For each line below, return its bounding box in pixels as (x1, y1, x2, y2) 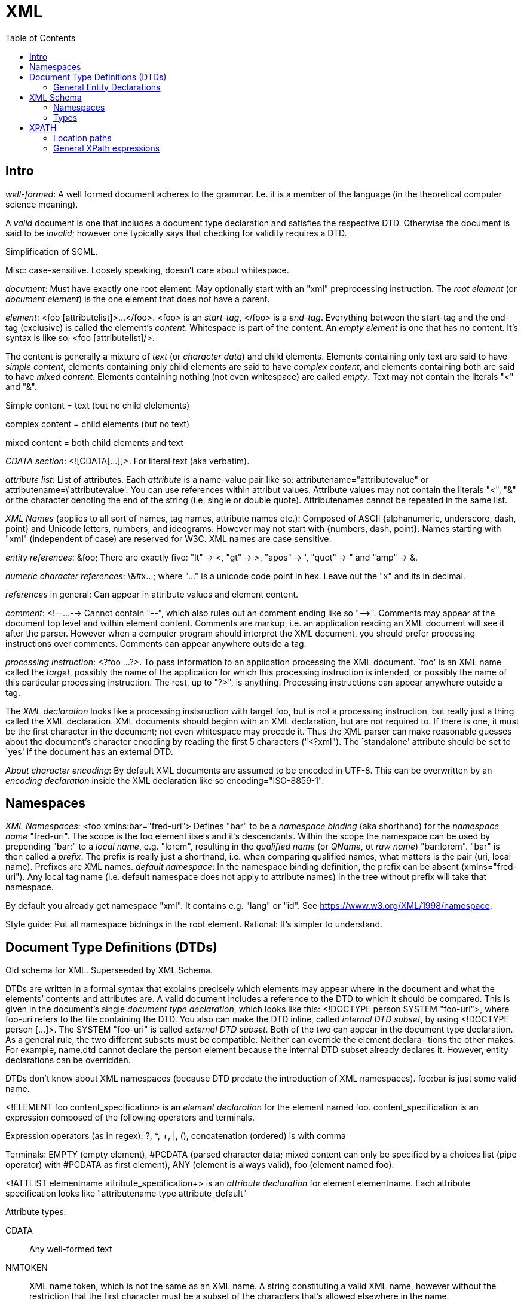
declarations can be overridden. (5, 1055, 131, 1065)
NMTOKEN (5, 1262, 48, 1273)
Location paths (53, 132, 112, 143)
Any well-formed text (29, 1244, 112, 1255)
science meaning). (5, 199, 78, 209)
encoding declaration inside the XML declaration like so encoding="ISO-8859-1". (5, 775, 324, 786)
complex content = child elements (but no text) (5, 418, 190, 429)
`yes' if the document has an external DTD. (5, 746, 173, 757)
